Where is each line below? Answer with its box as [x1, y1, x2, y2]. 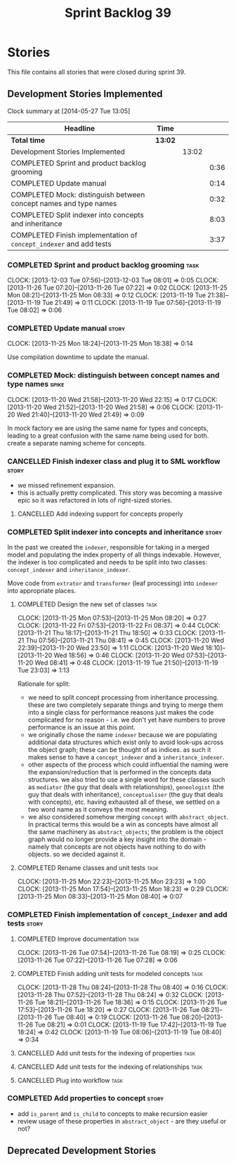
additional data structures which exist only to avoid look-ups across [27, 738, 223, 746]
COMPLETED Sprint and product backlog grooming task [7, 260, 199, 270]
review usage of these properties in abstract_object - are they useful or [17, 1117, 227, 1125]
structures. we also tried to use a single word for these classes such [27, 775, 225, 784]
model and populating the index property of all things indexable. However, [7, 550, 221, 559]
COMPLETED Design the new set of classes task [17, 600, 158, 609]
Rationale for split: [17, 680, 70, 688]
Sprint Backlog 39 [64, 5, 172, 21]
